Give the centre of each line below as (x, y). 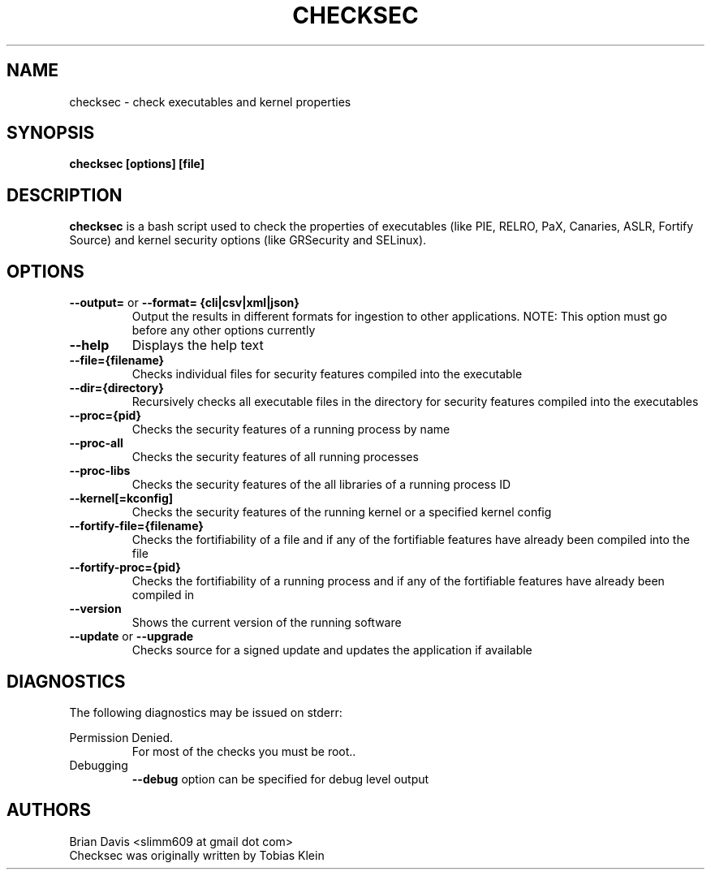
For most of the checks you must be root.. (244, 751)
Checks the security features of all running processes (275, 457)
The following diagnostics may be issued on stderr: (206, 712)
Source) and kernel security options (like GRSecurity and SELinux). (248, 240)
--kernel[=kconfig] (121, 498)
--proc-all (96, 443)
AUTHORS (49, 810)
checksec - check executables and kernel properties (210, 101)
